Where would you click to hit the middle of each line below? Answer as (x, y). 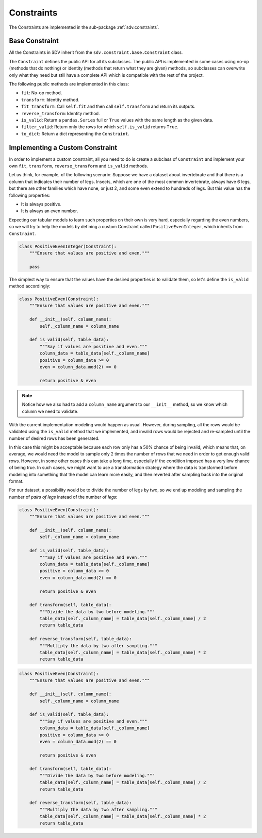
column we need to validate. (50, 411)
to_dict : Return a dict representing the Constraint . (75, 134)
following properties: (30, 195)
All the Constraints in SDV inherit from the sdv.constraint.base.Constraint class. (96, 52)
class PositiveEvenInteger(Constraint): (68, 246)
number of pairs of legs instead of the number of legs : (63, 497)
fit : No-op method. (41, 93)
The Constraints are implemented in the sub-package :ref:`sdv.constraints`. (84, 27)
